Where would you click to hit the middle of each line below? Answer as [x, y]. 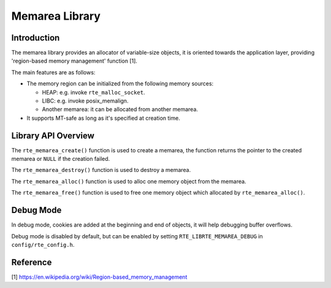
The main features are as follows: [53, 72]
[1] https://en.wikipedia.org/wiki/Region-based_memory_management [99, 277]
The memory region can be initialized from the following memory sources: [120, 84]
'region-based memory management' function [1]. [74, 61]
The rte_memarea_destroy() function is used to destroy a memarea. [101, 170]
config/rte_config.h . [43, 244]
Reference [32, 262]
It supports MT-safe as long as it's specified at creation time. [103, 118]
